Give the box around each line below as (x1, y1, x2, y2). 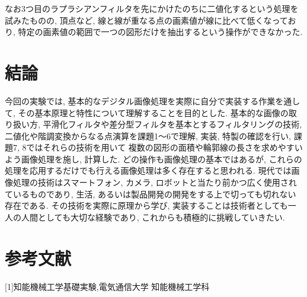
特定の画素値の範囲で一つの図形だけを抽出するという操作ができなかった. (18, 25, 303, 38)
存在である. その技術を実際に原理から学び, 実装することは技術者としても (5, 199, 288, 212)
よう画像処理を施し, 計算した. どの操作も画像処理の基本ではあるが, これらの (5, 152, 302, 165)
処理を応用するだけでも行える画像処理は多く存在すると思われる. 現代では (5, 164, 292, 177)
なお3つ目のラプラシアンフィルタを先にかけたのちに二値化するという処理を (5, 2, 299, 14)
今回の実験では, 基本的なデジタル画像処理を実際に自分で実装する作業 (5, 94, 276, 107)
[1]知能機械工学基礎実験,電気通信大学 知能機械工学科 (5, 280, 210, 292)
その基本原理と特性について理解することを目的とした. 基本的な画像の (18, 106, 289, 119)
